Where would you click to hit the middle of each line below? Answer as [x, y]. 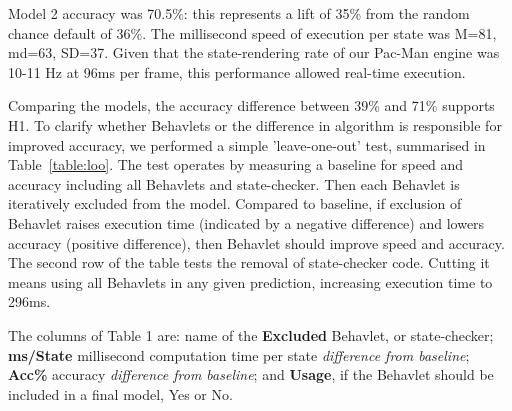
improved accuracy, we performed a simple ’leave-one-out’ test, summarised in [247, 144]
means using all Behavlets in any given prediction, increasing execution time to [250, 281]
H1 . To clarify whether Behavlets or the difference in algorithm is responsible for [255, 124]
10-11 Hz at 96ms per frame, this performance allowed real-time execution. [237, 71]
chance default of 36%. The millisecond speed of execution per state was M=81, [252, 32]
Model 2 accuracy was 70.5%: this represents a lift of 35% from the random [239, 13]
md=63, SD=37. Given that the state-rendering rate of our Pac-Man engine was [254, 52]
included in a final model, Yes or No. [120, 393]
